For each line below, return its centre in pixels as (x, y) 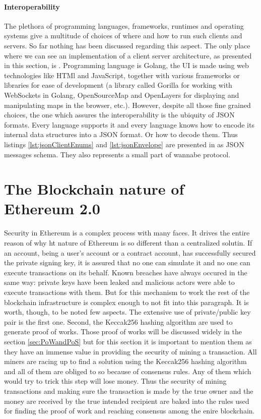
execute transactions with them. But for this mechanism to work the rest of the (127, 292)
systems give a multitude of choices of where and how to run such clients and (123, 36)
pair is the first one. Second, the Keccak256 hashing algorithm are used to (118, 321)
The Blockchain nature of (94, 189)
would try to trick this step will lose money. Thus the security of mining (115, 381)
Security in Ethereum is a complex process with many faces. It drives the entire (127, 233)
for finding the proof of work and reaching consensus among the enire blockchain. (129, 411)
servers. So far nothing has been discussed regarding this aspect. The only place (127, 45)
